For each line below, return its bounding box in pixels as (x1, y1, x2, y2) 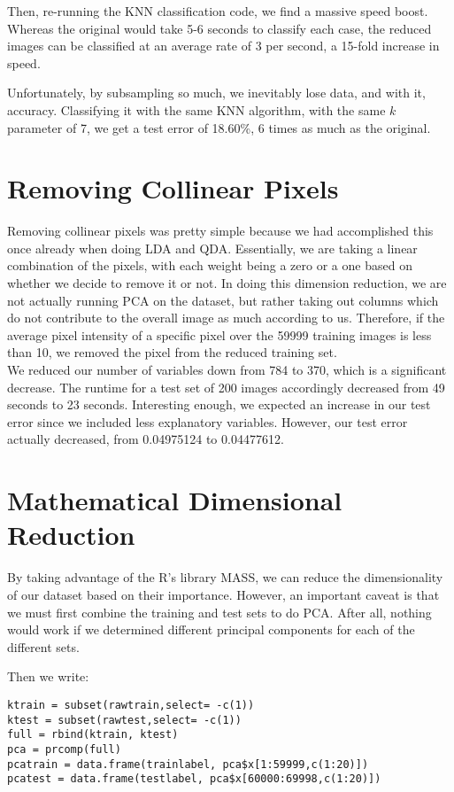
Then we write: (7, 667, 89, 686)
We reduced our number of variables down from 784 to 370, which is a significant (7, 361, 447, 379)
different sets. (7, 637, 80, 656)
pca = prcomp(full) (7, 742, 121, 756)
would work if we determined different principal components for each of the (7, 620, 415, 639)
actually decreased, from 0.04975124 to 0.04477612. (7, 430, 284, 448)
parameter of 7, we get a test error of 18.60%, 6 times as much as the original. (7, 118, 431, 136)
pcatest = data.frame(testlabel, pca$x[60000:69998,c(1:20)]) (7, 773, 381, 786)
